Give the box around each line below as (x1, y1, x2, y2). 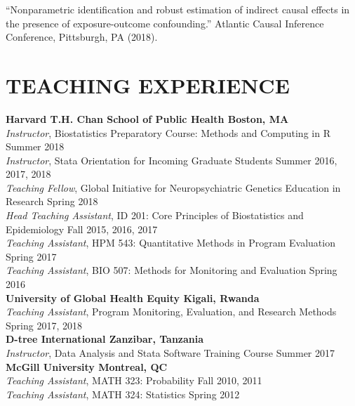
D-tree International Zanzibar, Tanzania (6, 332, 204, 346)
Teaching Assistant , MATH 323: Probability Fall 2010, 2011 (6, 373, 262, 388)
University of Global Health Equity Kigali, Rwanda (6, 290, 260, 305)
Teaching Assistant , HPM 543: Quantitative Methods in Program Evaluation (6, 235, 335, 250)
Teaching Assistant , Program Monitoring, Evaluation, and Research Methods (6, 304, 337, 319)
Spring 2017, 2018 (6, 317, 82, 332)
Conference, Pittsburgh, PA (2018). (6, 30, 158, 44)
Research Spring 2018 (6, 194, 98, 209)
